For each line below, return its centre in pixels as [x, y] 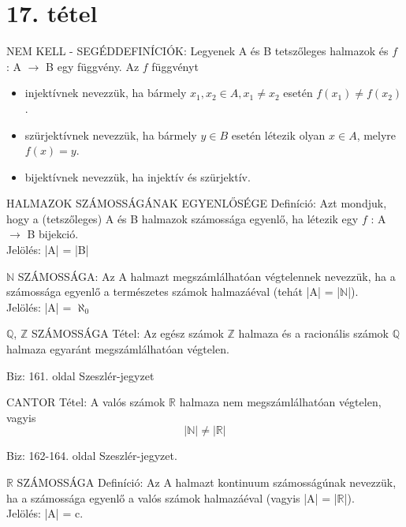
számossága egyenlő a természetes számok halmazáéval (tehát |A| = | [173, 292]
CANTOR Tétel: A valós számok [86, 402]
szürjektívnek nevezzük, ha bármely [111, 135]
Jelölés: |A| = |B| [48, 250]
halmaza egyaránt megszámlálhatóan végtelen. [118, 349]
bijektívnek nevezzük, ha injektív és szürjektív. [138, 176]
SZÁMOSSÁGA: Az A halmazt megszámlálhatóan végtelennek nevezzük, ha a [207, 276]
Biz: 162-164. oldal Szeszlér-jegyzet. [92, 456]
